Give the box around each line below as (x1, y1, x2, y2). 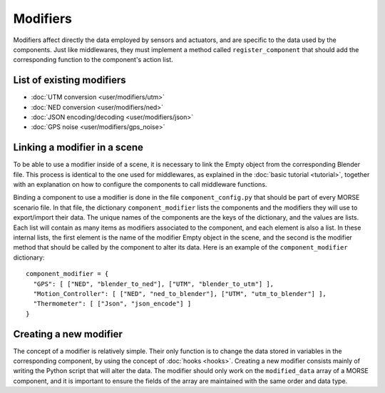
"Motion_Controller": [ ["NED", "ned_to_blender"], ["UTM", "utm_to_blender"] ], (33, 290, 327, 297)
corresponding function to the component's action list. (13, 56, 174, 64)
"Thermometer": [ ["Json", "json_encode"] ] (33, 300, 192, 308)
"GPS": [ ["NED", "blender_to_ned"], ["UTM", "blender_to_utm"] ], (33, 280, 274, 288)
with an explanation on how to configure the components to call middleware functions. (13, 180, 267, 189)
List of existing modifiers (13, 74, 126, 86)
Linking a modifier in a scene (13, 141, 144, 153)
